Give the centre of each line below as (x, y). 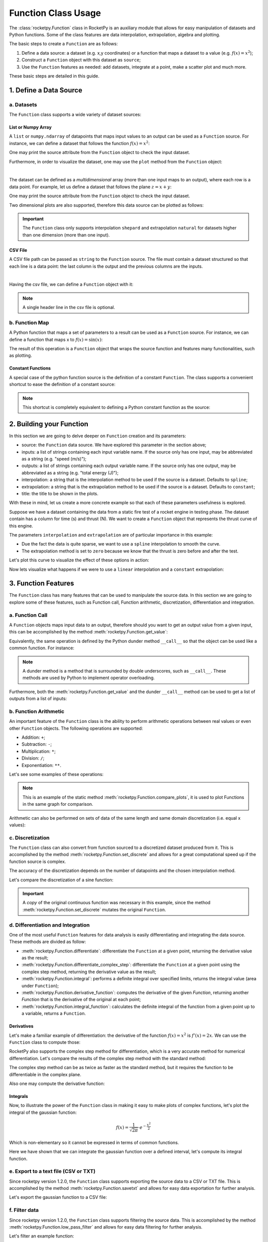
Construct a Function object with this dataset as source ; (81, 60)
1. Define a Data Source (46, 90)
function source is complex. (38, 861)
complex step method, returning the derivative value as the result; (89, 972)
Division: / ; (33, 758)
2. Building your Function (49, 424)
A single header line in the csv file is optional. (69, 308)
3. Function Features (42, 583)
